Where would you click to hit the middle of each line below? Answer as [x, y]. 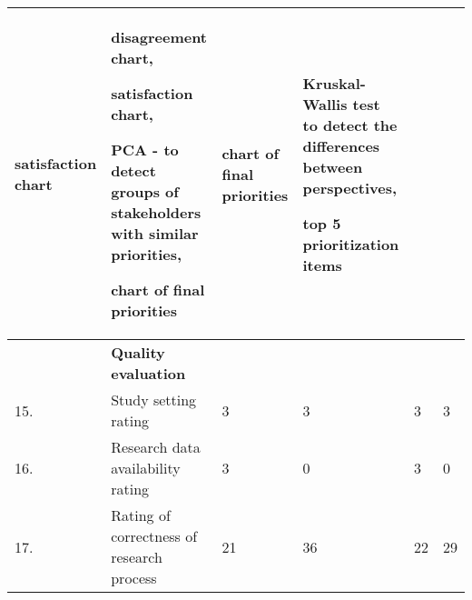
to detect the [350, 125]
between [333, 166]
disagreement [159, 37]
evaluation [148, 373]
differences [341, 145]
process [134, 578]
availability [146, 468]
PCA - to [145, 150]
